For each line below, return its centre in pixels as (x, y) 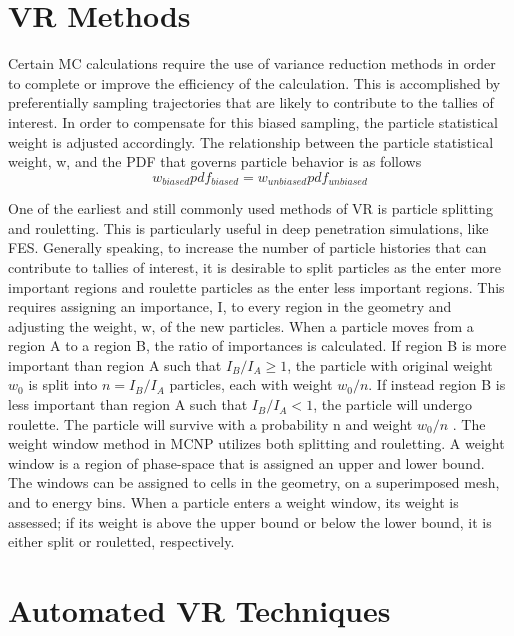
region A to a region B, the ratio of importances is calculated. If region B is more (257, 345)
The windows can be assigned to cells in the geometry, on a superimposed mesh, (254, 482)
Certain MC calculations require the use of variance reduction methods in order (252, 63)
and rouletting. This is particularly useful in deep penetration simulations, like (248, 227)
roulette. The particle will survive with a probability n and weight (210, 423)
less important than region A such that (128, 404)
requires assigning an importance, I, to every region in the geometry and (230, 306)
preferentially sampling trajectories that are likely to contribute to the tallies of (251, 102)
